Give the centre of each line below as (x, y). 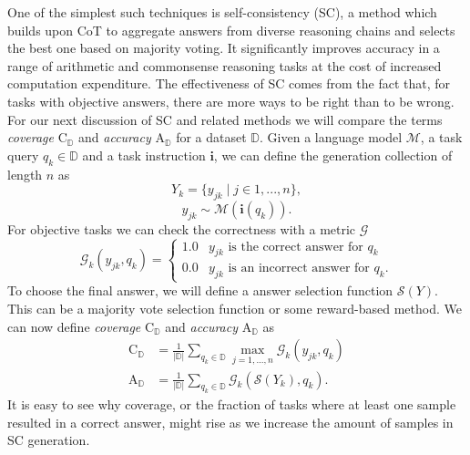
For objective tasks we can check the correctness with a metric (182, 228)
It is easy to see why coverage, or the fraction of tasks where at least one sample (232, 404)
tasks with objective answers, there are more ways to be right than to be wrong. (231, 101)
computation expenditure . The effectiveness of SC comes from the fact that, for (229, 83)
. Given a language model (331, 137)
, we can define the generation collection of (333, 155)
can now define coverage (74, 326)
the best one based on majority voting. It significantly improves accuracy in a (224, 48)
